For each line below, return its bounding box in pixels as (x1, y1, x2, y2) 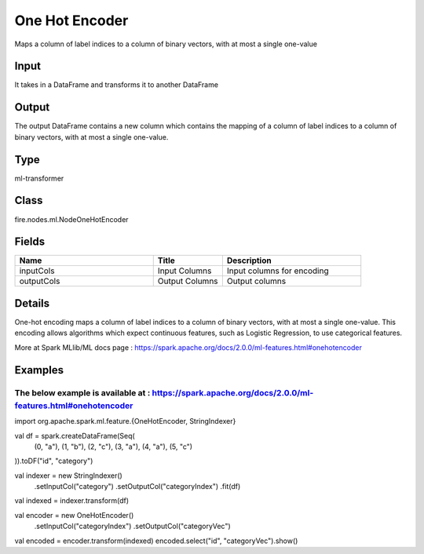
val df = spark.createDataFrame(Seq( (14, 431, 135, 440)
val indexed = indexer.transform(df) (14, 496, 130, 505)
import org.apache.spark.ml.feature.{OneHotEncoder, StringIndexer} (14, 417, 236, 426)
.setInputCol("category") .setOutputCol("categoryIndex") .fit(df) (34, 482, 241, 491)
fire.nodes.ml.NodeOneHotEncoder (14, 214, 129, 224)
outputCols (19, 275, 60, 286)
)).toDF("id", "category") (14, 456, 93, 466)
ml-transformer (14, 173, 64, 183)
